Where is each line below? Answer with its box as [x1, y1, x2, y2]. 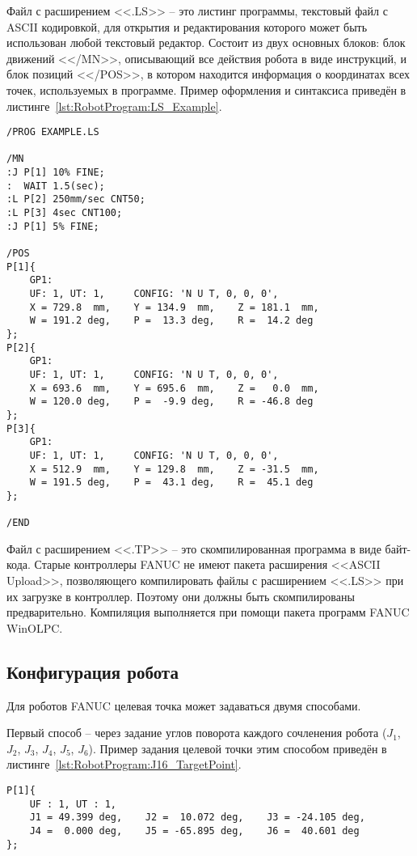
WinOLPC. [6, 619, 63, 636]
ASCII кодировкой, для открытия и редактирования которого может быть [6, 18, 368, 35]
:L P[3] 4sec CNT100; [6, 207, 123, 219]
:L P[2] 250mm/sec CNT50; [6, 193, 145, 206]
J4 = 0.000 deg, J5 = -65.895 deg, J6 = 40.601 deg [29, 824, 360, 837]
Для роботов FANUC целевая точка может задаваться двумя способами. [6, 697, 361, 714]
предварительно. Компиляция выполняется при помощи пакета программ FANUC [6, 604, 410, 621]
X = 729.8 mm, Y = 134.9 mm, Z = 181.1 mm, [29, 301, 319, 313]
